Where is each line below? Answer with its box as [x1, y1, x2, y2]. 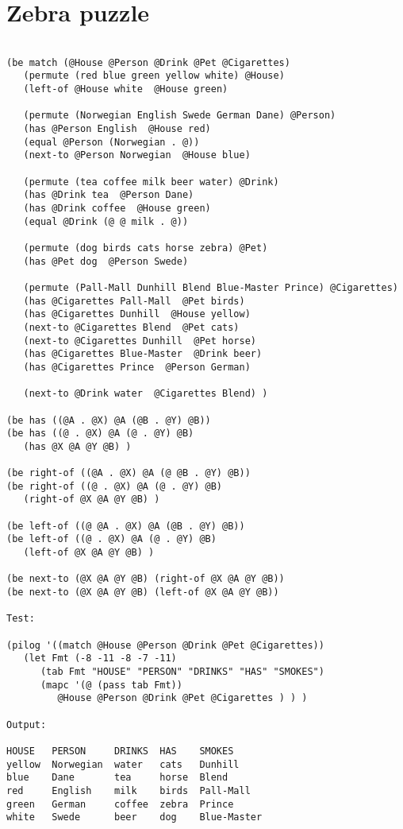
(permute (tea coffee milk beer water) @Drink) [23, 176, 279, 188]
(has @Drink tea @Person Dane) [23, 189, 194, 201]
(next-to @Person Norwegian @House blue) [23, 149, 251, 161]
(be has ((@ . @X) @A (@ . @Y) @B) [6, 428, 194, 440]
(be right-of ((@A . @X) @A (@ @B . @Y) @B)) [6, 467, 251, 479]
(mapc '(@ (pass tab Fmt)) [40, 679, 182, 691]
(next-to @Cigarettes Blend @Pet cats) [23, 321, 240, 333]
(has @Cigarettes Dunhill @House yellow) [23, 308, 251, 320]
